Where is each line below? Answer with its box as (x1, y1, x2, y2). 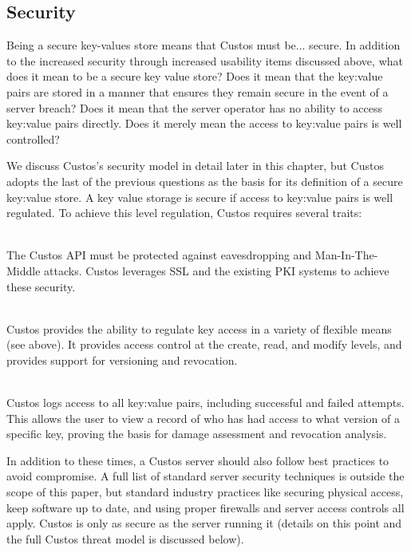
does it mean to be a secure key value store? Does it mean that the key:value (6, 68, 383, 85)
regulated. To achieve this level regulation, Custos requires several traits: (6, 204, 362, 221)
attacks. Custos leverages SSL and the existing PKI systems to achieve (44, 262, 389, 278)
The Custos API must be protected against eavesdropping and (6, 247, 312, 263)
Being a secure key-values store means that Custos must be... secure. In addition (6, 37, 401, 53)
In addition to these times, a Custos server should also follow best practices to (6, 452, 389, 468)
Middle (6, 262, 41, 278)
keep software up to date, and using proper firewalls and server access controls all (6, 499, 405, 515)
